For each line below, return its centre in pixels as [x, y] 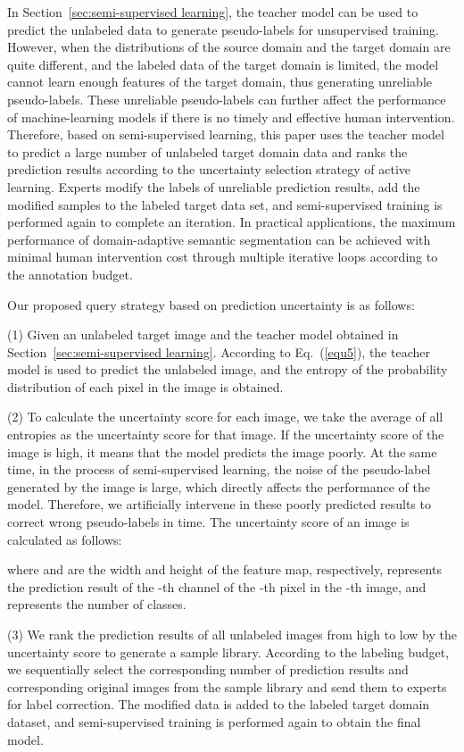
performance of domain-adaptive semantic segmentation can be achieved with [219, 239]
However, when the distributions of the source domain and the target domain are [229, 47]
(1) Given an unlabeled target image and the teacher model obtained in [203, 334]
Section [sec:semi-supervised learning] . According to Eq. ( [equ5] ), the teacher [219, 351]
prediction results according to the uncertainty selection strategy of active [209, 169]
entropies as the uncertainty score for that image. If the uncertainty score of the [226, 434]
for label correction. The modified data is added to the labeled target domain [219, 704]
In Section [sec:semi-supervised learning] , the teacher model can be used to [213, 12]
